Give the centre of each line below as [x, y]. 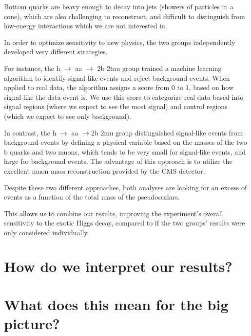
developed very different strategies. [56, 52]
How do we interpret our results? [118, 266]
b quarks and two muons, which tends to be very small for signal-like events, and [125, 151]
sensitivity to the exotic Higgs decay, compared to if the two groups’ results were [125, 223]
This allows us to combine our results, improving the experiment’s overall [114, 213]
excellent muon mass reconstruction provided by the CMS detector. [105, 170]
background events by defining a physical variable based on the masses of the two [125, 142]
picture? [32, 324]
